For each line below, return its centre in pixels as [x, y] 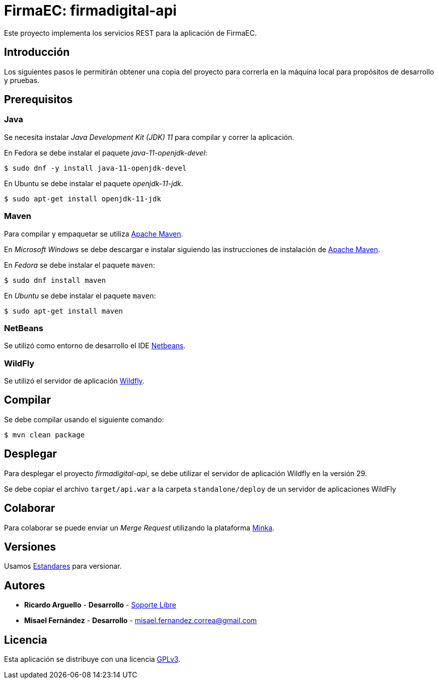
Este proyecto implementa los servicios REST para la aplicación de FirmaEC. [131, 33]
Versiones [30, 547]
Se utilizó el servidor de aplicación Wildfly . [74, 381]
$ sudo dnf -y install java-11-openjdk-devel [95, 168]
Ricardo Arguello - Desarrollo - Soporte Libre [100, 605]
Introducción [37, 52]
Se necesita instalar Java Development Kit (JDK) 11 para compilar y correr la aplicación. [149, 137]
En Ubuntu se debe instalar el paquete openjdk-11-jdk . [94, 183]
